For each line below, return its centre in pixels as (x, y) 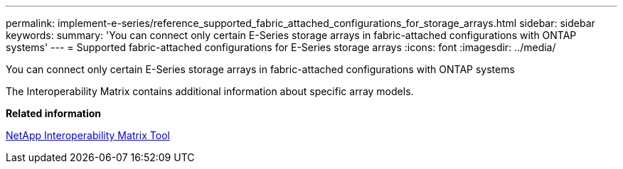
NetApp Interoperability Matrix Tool (88, 135)
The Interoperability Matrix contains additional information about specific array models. (210, 91)
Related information (54, 113)
